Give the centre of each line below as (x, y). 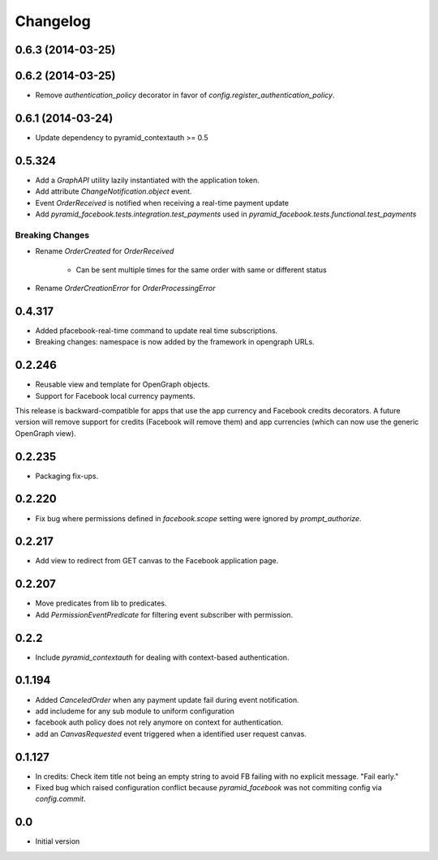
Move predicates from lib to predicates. (101, 603)
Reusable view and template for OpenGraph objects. (122, 384)
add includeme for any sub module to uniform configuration (135, 711)
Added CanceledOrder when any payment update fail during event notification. (167, 700)
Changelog (53, 21)
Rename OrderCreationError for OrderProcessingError (125, 288)
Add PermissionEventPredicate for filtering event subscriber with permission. (164, 614)
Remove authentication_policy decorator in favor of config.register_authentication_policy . (185, 95)
